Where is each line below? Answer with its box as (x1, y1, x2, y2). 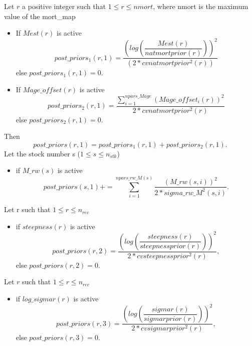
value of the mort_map (4, 11, 76, 21)
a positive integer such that (22, 1, 106, 11)
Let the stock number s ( (4, 148, 81, 158)
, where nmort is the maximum (153, 1, 248, 11)
